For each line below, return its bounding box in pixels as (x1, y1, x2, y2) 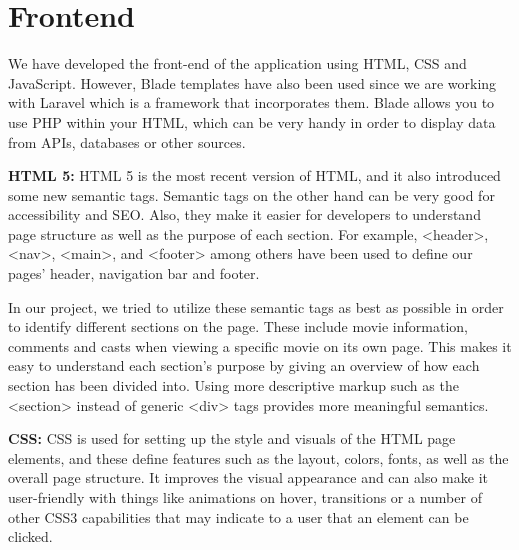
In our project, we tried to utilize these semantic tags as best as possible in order (8, 296, 504, 317)
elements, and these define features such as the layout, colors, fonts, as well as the (8, 447, 509, 468)
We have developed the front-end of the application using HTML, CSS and (8, 53, 467, 74)
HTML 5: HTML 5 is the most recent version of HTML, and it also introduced (8, 165, 501, 186)
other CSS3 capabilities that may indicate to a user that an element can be (8, 506, 469, 527)
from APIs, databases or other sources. (8, 131, 246, 152)
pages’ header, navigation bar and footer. (8, 263, 260, 284)
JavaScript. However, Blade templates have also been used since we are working (8, 72, 497, 93)
